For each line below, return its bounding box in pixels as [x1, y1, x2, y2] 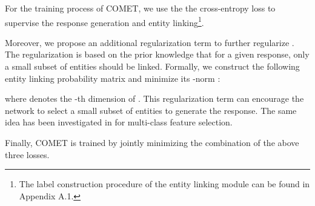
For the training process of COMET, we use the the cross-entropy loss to [5, 2, 276, 14]
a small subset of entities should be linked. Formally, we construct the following [5, 60, 300, 73]
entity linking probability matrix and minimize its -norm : [5, 71, 220, 84]
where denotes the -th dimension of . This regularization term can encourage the [5, 92, 304, 105]
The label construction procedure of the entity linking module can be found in [19, 178, 310, 190]
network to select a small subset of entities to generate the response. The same [5, 104, 297, 116]
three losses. [5, 148, 50, 161]
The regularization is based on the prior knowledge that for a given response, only [5, 48, 310, 61]
